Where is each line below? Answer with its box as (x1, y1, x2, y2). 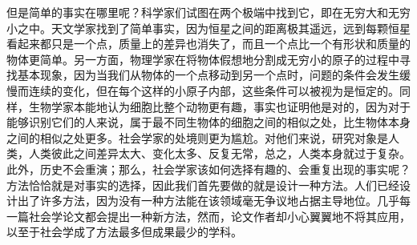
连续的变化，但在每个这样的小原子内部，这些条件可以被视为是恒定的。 (28, 82, 399, 98)
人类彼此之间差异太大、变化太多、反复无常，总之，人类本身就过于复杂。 (28, 145, 411, 162)
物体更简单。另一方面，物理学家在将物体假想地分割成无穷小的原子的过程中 (6, 50, 399, 67)
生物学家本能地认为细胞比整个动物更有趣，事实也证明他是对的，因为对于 (28, 98, 411, 114)
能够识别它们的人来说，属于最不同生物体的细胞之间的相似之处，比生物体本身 (6, 114, 411, 131)
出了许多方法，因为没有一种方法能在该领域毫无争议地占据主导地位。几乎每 (17, 192, 411, 209)
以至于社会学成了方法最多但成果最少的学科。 (6, 223, 242, 240)
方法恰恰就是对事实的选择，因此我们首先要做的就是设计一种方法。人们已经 (6, 176, 399, 193)
